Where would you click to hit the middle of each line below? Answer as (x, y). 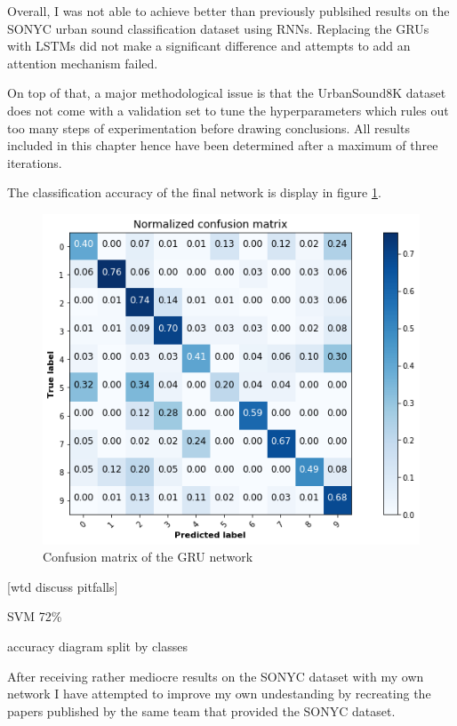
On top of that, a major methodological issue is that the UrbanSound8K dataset (227, 93)
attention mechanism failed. (83, 63)
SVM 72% (35, 616)
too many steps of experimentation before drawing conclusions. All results (208, 128)
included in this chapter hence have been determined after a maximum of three (223, 145)
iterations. (35, 162)
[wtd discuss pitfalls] (63, 586)
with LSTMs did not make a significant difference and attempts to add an (209, 46)
